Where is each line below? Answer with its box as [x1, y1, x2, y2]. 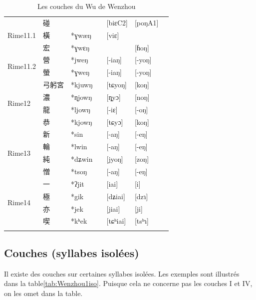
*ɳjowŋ [70, 91, 92, 102]
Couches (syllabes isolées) [4, 245, 139, 261]
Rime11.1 [7, 29, 36, 40]
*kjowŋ [70, 116, 92, 127]
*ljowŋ [70, 104, 90, 114]
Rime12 [7, 98, 31, 108]
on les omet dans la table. [4, 288, 83, 299]
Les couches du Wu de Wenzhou [37, 1, 136, 11]
